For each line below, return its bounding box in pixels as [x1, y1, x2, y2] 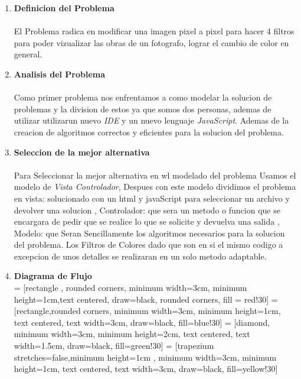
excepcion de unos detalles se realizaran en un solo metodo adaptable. [14, 250, 267, 262]
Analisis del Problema [14, 67, 106, 80]
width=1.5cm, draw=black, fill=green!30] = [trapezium [14, 339, 214, 352]
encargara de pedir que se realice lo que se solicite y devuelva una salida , [14, 215, 280, 228]
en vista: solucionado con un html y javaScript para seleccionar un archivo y [14, 192, 290, 204]
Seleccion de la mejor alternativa [14, 145, 150, 158]
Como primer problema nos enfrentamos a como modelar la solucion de [14, 91, 272, 103]
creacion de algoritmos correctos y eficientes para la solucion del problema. [14, 125, 284, 138]
